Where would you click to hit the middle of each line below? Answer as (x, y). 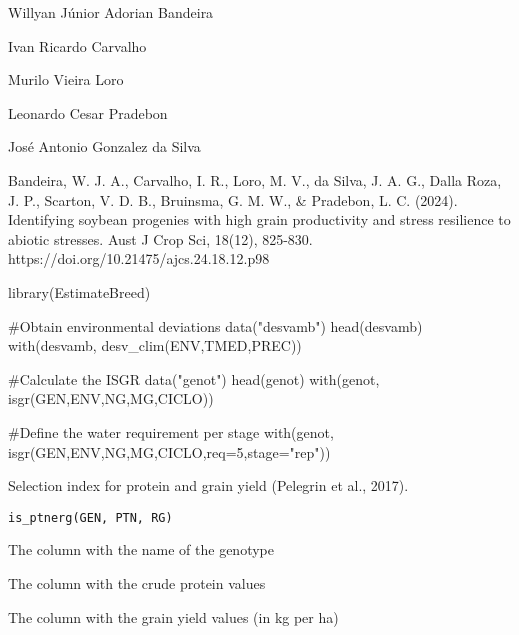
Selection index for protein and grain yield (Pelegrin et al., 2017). (208, 485)
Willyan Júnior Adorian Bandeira (111, 12)
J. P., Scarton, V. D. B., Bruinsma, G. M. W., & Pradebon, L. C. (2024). (233, 199)
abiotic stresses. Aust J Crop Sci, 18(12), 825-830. (160, 238)
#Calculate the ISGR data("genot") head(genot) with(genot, (194, 378)
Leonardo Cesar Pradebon (88, 112)
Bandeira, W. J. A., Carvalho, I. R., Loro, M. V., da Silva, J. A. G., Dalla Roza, (255, 179)
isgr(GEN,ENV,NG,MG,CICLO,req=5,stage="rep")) (169, 451)
